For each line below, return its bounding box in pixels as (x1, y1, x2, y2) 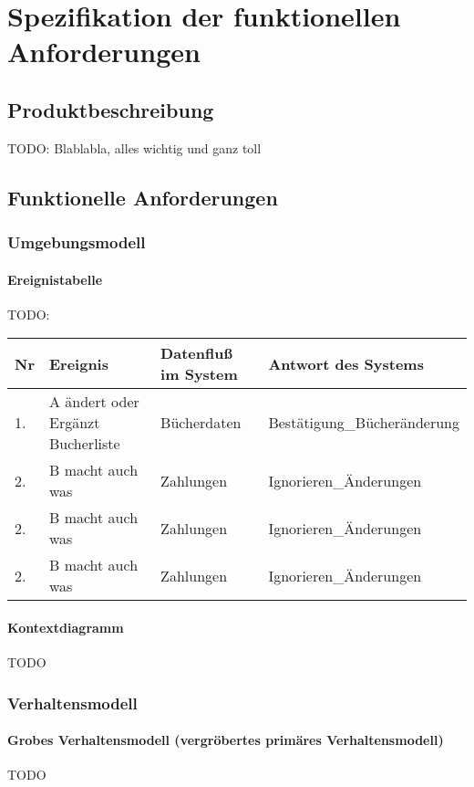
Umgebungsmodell (7, 231, 146, 254)
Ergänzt (48, 412, 100, 434)
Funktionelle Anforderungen (7, 183, 278, 211)
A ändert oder (48, 391, 139, 413)
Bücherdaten (160, 412, 242, 434)
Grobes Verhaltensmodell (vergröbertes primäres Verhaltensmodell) (7, 730, 444, 750)
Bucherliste (48, 433, 120, 455)
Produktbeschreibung (7, 95, 214, 123)
